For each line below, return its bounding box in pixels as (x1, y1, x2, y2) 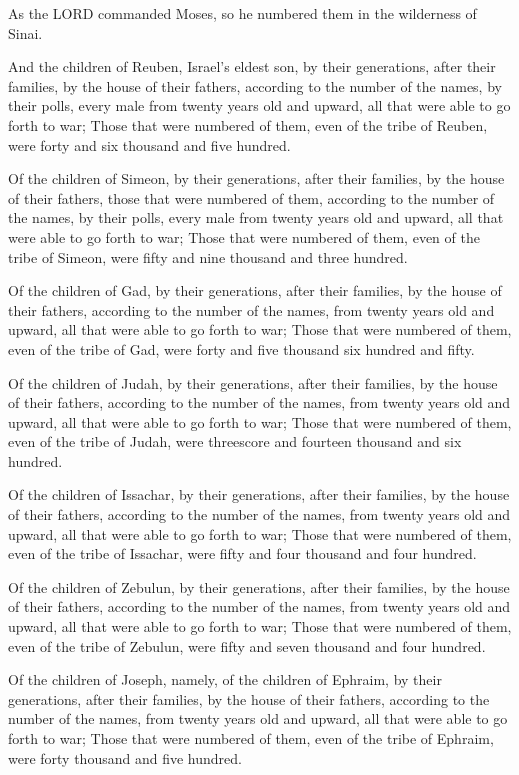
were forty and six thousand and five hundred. (8, 134, 291, 155)
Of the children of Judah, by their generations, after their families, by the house (8, 372, 498, 393)
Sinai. (8, 22, 43, 43)
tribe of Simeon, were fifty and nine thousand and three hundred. (8, 246, 408, 267)
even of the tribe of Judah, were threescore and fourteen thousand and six (8, 431, 462, 452)
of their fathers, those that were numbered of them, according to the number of (8, 187, 495, 208)
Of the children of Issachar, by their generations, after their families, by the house (8, 484, 510, 505)
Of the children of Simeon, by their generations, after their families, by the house (8, 168, 505, 189)
